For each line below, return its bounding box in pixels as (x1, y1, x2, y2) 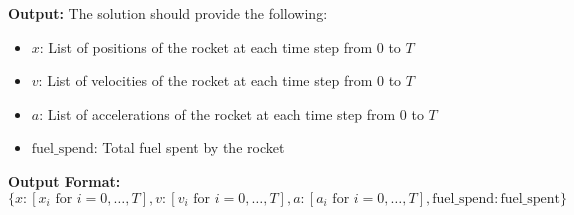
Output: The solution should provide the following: (8, 3, 328, 23)
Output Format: (8, 170, 121, 191)
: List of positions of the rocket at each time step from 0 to (39, 36, 401, 57)
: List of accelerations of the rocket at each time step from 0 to (39, 103, 424, 124)
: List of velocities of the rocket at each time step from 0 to (38, 70, 402, 91)
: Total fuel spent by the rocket (93, 137, 285, 158)
